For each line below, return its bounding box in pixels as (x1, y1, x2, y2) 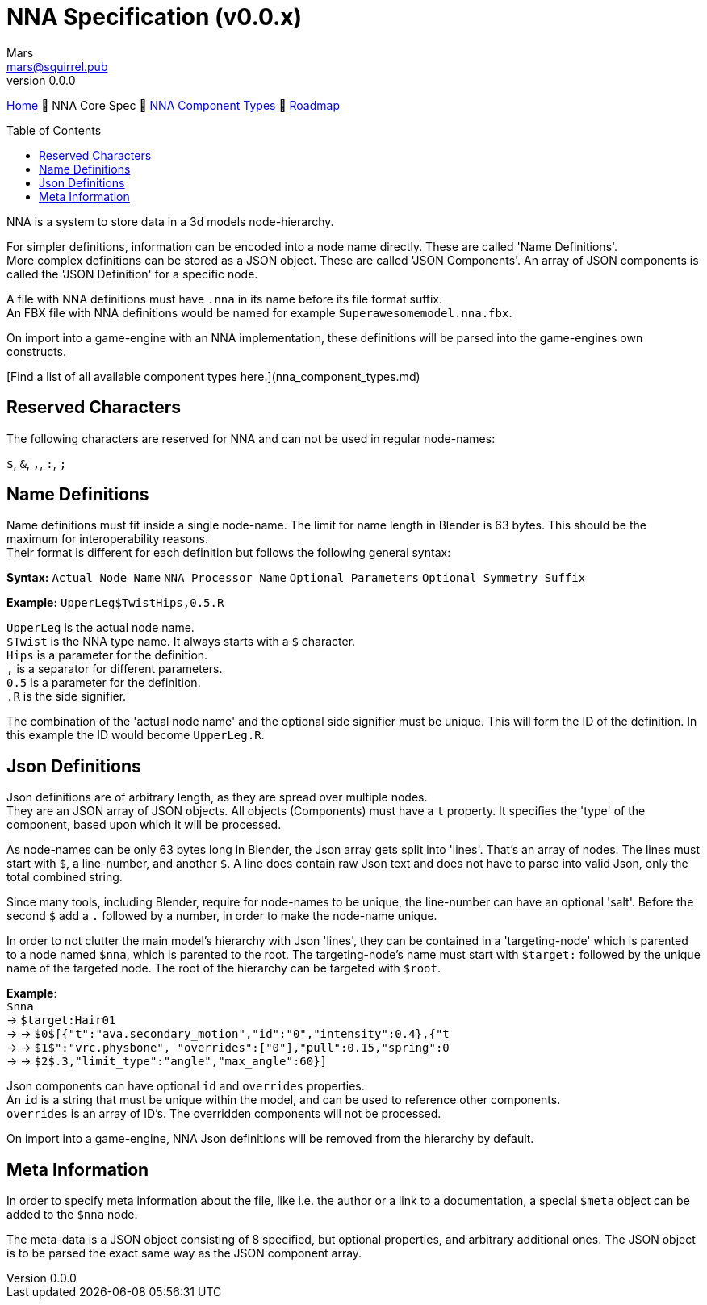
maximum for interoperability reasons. (6, 532, 208, 546)
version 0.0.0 (6, 73, 76, 87)
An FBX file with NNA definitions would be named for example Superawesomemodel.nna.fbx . (6, 305, 512, 320)
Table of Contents (6, 123, 102, 137)
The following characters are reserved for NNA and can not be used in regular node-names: (6, 431, 496, 445)
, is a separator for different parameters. (6, 662, 223, 676)
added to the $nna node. (6, 1207, 138, 1222)
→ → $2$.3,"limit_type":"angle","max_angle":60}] (6, 1054, 328, 1069)
